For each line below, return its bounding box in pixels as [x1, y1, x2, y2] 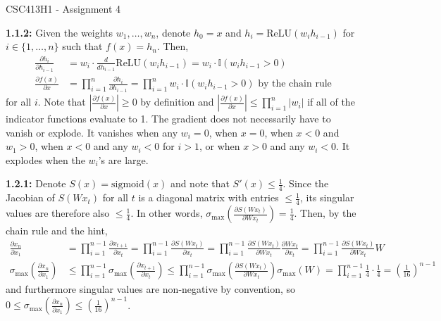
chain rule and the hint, [6, 223, 108, 238]
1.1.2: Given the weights [6, 25, 113, 39]
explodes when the [6, 152, 85, 167]
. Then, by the [294, 206, 356, 220]
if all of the [307, 94, 355, 109]
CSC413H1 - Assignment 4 [6, 1, 121, 15]
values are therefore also [6, 206, 110, 220]
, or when [199, 139, 240, 153]
